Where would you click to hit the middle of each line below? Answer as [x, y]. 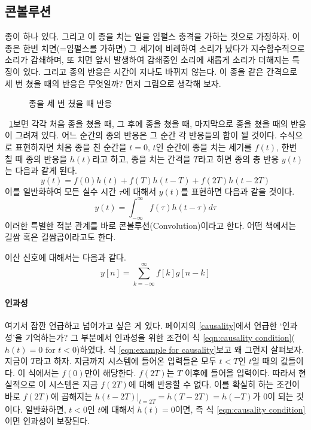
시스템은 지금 [73, 384]
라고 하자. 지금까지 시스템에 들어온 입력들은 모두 [126, 361]
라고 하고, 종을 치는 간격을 [141, 158]
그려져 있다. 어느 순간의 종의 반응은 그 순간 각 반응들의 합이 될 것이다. [146, 135]
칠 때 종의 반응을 [36, 158]
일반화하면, [46, 409]
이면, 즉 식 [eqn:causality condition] [240, 409]
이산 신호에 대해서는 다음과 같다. [65, 257]
